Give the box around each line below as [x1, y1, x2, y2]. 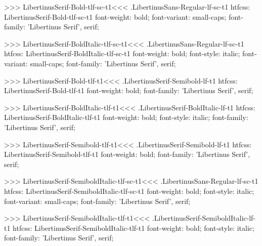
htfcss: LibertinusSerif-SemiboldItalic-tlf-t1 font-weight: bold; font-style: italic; [13, 222, 254, 233]
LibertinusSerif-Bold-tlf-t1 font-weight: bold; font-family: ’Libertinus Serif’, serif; [4, 85, 253, 96]
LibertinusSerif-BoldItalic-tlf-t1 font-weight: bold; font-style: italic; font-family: [4, 112, 248, 122]
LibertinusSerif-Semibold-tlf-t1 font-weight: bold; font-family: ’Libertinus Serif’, [4, 149, 250, 159]
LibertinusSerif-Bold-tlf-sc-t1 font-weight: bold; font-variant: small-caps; [4, 11, 227, 22]
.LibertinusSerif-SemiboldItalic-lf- [152, 213, 256, 223]
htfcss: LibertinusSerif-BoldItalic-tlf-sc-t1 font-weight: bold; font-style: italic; [4, 48, 240, 59]
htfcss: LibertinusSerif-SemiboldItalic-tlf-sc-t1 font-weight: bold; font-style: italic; [4, 185, 254, 196]
